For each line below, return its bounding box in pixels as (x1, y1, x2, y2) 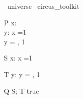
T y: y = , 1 (4, 69, 40, 79)
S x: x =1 (4, 53, 33, 63)
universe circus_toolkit (7, 1, 80, 11)
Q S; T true (4, 85, 39, 96)
